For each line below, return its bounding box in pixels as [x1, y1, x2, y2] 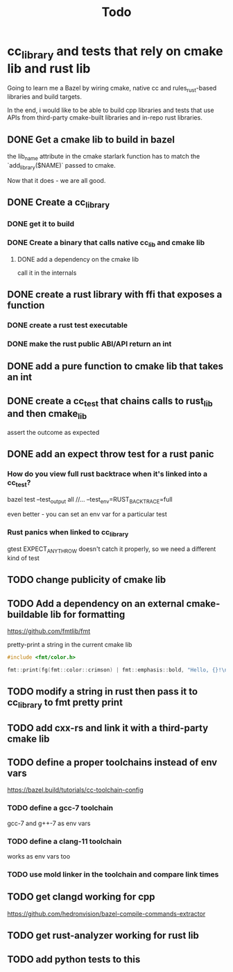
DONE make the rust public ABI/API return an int [7, 339, 172, 349]
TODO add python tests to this [7, 953, 141, 965]
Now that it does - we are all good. [7, 176, 106, 184]
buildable [7, 608, 49, 620]
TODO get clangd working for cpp [7, 891, 155, 903]
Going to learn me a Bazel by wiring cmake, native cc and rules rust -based [7, 83, 217, 94]
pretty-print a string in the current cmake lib [7, 640, 132, 648]
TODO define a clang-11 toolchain [7, 836, 122, 846]
